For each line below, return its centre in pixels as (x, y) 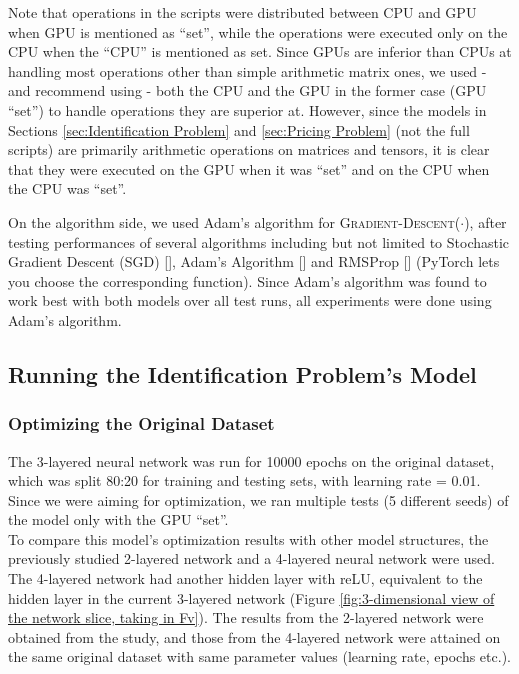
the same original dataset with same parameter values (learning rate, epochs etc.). (259, 656)
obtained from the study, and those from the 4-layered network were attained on (254, 636)
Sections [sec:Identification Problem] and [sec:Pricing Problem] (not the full (239, 129)
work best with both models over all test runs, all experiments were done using (250, 300)
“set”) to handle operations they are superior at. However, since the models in (247, 109)
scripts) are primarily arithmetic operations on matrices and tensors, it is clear (249, 149)
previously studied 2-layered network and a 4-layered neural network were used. (252, 558)
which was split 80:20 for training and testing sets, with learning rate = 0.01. (244, 480)
